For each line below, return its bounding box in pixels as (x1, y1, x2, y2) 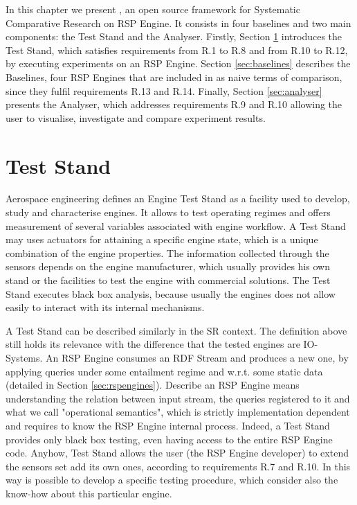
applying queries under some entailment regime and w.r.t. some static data (6, 364, 323, 378)
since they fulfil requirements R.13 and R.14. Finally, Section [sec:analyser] (6, 83, 322, 98)
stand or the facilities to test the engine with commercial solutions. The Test (6, 273, 331, 287)
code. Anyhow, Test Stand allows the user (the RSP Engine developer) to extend (6, 445, 349, 460)
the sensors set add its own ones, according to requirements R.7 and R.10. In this (6, 459, 351, 473)
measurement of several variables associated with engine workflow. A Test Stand (6, 218, 346, 233)
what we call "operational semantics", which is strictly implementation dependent (6, 405, 350, 419)
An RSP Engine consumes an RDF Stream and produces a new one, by (46, 351, 349, 364)
